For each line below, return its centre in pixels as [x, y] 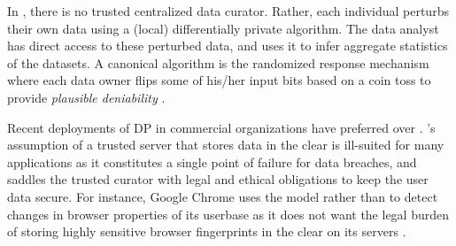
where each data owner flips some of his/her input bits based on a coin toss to [219, 80]
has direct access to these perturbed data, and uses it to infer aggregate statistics [228, 46]
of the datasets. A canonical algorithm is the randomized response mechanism [218, 62]
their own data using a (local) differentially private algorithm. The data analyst [223, 28]
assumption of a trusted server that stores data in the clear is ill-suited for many [226, 145]
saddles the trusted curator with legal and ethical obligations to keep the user [218, 179]
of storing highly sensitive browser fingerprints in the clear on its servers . [207, 231]
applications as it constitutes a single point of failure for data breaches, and [212, 161]
